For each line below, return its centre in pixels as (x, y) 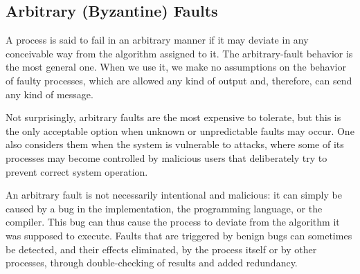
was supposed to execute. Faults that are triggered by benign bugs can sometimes (179, 235)
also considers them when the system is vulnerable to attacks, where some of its (175, 144)
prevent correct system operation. (77, 171)
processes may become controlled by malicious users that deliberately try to (166, 157)
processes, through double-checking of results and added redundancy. (152, 263)
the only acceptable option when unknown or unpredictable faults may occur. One (180, 130)
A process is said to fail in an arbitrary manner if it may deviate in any (157, 40)
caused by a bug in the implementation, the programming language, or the (164, 208)
